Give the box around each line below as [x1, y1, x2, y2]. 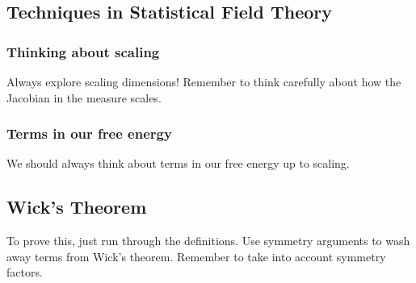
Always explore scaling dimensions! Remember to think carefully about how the [6, 73, 401, 89]
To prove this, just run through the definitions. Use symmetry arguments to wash [6, 232, 410, 249]
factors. [6, 264, 43, 281]
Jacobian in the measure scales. [6, 89, 162, 106]
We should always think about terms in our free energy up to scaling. [6, 155, 350, 172]
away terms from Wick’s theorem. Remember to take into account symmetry [6, 248, 386, 264]
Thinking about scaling [6, 41, 160, 61]
